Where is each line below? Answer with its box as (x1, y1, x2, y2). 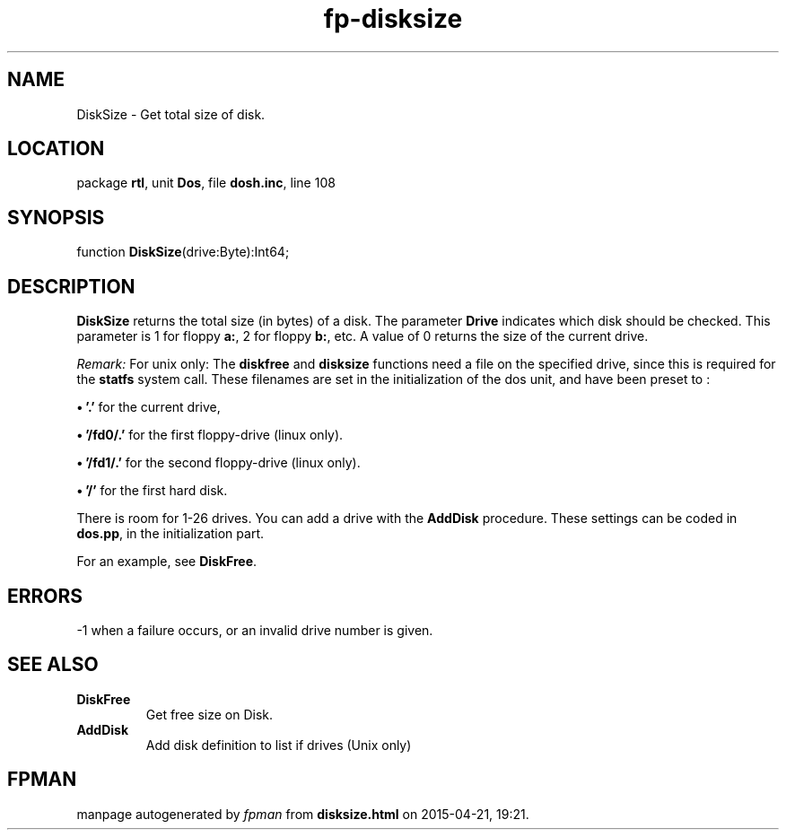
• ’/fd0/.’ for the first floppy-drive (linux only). (76, 427, 344, 443)
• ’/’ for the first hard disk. (76, 483, 228, 499)
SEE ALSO (7, 653, 99, 676)
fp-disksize (323, 4, 463, 34)
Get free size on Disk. (145, 706, 274, 722)
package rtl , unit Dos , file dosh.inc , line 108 (76, 175, 336, 191)
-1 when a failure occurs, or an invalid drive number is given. (76, 622, 433, 638)
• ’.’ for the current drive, (76, 399, 221, 415)
